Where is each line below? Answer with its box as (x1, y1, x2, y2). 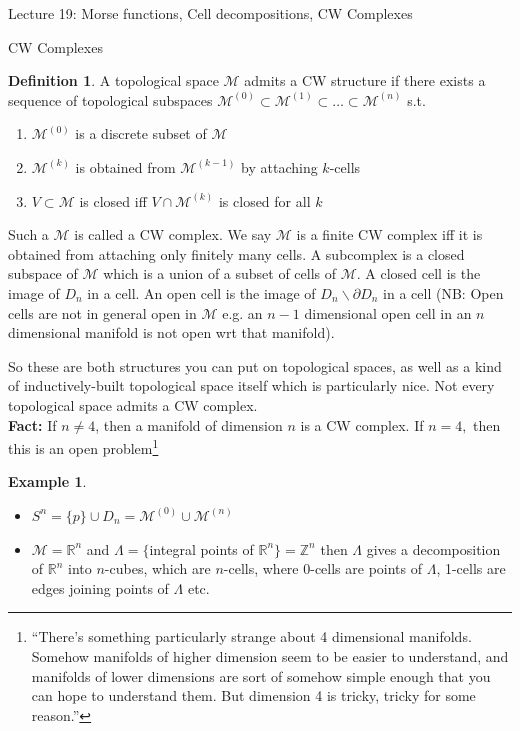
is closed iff (79, 190, 147, 211)
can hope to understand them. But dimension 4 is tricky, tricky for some (31, 685, 476, 706)
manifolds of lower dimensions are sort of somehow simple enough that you (31, 665, 491, 686)
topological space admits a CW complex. (8, 394, 258, 415)
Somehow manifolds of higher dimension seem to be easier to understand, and (31, 645, 509, 666)
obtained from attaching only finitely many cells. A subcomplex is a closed (8, 243, 465, 264)
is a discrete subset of (75, 123, 207, 144)
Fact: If (8, 414, 57, 435)
